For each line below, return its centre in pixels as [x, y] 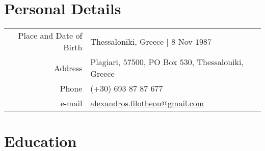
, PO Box [160, 62]
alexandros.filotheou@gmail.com [147, 103]
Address [68, 68]
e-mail [71, 103]
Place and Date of [50, 36]
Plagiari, [105, 62]
